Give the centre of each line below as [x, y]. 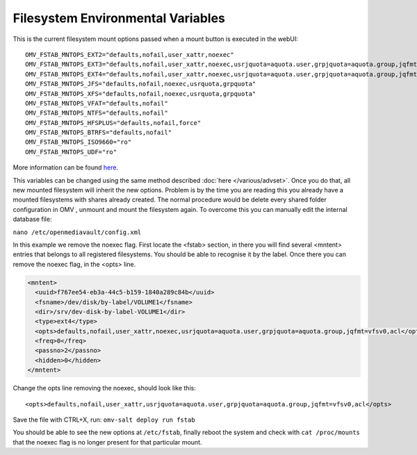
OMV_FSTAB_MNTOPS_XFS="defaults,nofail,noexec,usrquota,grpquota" [141, 93]
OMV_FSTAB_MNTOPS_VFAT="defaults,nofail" [97, 103]
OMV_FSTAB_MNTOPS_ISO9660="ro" [79, 142]
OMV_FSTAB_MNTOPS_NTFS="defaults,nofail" [97, 113]
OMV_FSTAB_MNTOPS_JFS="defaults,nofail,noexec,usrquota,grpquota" [141, 84]
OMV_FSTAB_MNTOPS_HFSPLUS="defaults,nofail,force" [113, 123]
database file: [32, 220]
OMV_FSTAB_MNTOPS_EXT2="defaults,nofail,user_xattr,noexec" [130, 55]
